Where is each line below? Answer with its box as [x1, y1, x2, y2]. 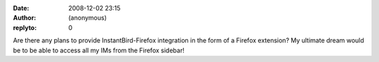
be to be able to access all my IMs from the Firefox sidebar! [13, 46, 185, 54]
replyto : [13, 23, 37, 31]
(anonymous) [68, 14, 107, 22]
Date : [13, 4, 29, 12]
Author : [13, 14, 36, 22]
